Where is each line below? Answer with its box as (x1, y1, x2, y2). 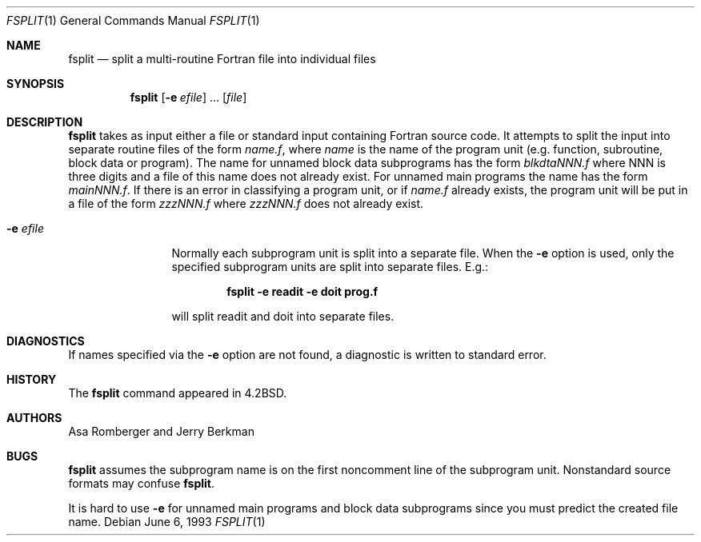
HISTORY (6, 373, 57, 386)
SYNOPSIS (6, 77, 65, 90)
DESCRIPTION (6, 115, 83, 129)
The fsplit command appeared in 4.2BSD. (68, 386, 287, 400)
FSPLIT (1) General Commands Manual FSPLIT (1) (6, 14, 260, 27)
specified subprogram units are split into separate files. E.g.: (171, 260, 489, 273)
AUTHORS (6, 411, 62, 424)
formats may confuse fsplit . (68, 476, 215, 490)
